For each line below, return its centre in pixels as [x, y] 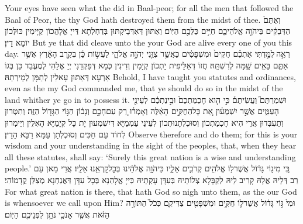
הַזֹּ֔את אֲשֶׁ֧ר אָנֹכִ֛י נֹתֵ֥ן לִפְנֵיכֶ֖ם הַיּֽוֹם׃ [57, 214]
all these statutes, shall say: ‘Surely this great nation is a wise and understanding [150, 156]
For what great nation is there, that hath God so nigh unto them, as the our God [151, 191]
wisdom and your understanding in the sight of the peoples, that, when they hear [151, 145]
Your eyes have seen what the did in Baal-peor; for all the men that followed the [149, 8]
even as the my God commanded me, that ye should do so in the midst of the [144, 88]
